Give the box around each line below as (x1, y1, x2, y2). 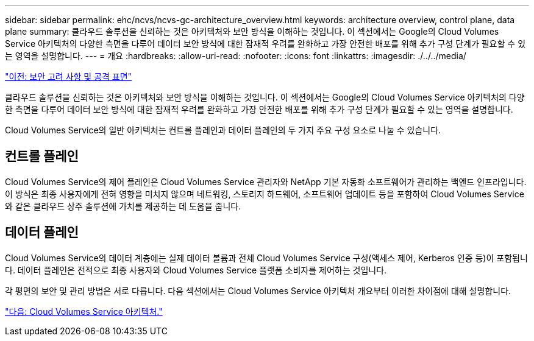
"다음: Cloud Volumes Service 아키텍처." (5, 306, 163, 317)
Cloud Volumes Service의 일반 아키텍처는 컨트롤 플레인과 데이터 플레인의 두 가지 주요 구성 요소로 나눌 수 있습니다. (5, 125, 441, 135)
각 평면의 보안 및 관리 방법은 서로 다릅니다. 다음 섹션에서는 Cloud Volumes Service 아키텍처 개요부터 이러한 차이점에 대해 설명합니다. (5, 285, 511, 296)
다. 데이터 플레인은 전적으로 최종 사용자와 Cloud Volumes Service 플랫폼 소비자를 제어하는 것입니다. (5, 264, 387, 275)
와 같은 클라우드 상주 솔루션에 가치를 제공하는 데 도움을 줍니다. (5, 200, 241, 211)
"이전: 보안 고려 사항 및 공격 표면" (5, 71, 132, 82)
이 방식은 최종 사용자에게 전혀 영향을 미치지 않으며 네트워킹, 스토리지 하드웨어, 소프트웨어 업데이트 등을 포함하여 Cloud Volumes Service (5, 188, 524, 199)
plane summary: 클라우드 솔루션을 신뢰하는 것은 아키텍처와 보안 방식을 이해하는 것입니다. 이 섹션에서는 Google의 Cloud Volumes (5, 26, 499, 37)
